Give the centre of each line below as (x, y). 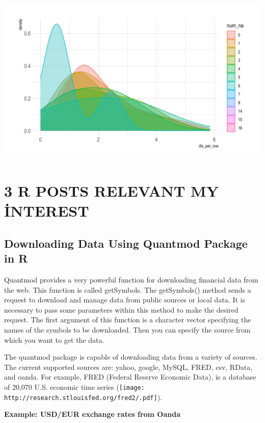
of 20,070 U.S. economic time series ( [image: (74, 386)
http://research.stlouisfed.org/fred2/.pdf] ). (83, 397)
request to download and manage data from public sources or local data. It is (125, 300)
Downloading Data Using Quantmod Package (126, 243)
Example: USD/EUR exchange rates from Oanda (92, 414)
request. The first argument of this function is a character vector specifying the (128, 320)
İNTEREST (47, 211)
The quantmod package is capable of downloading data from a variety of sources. (131, 357)
